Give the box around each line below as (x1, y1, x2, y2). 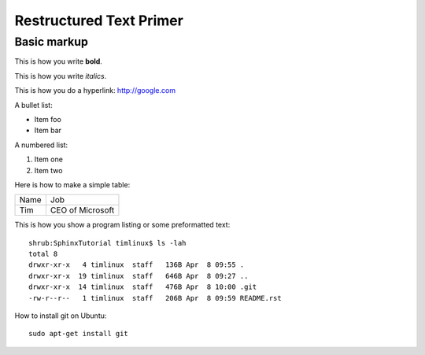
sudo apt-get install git (28, 329, 129, 338)
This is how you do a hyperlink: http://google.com (14, 86, 176, 95)
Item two (34, 165, 63, 175)
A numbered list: (14, 140, 68, 150)
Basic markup (14, 35, 88, 49)
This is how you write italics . (14, 71, 107, 80)
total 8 (28, 250, 58, 259)
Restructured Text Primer (14, 12, 184, 29)
